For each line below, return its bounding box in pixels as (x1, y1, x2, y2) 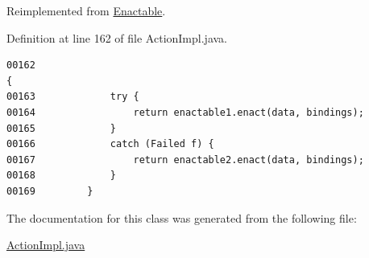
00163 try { (6, 91, 139, 103)
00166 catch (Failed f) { (6, 138, 214, 150)
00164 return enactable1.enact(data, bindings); (6, 106, 364, 118)
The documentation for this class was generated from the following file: (6, 209, 357, 226)
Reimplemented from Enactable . (6, 2, 166, 18)
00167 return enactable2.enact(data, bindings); (6, 154, 364, 166)
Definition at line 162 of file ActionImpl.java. (6, 29, 227, 46)
